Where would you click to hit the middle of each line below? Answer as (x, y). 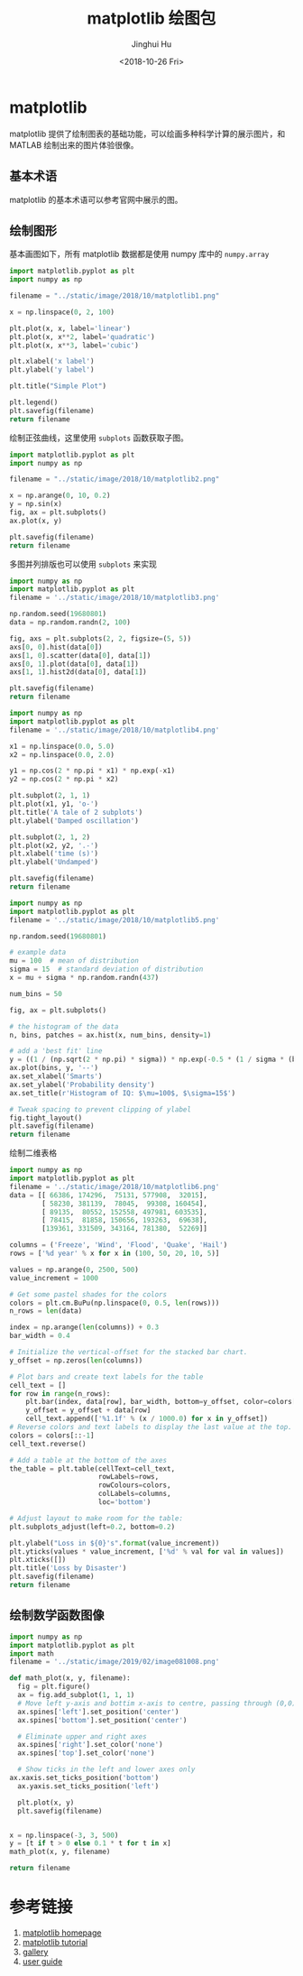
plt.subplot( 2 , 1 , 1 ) (50, 796)
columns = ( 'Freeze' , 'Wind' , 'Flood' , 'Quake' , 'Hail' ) (119, 1245)
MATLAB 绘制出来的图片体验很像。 (74, 144)
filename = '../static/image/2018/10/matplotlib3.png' (115, 598)
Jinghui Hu (151, 44)
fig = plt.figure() (54, 1687)
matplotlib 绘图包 (151, 18)
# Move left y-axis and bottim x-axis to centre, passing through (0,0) (157, 1703)
